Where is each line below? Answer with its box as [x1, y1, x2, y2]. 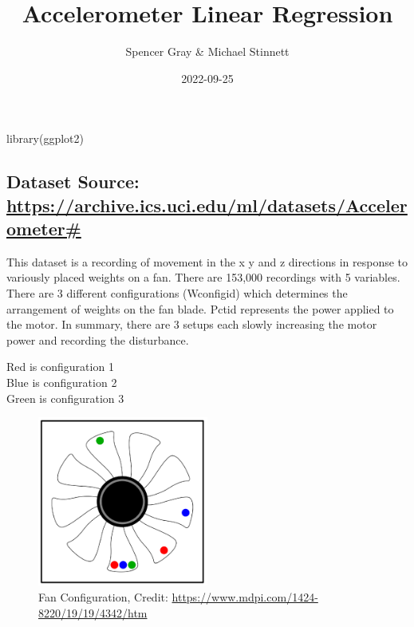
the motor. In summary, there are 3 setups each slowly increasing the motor [6, 316, 377, 333]
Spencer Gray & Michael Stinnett [125, 43, 290, 60]
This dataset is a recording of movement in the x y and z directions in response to [6, 253, 408, 270]
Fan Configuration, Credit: [38, 589, 168, 605]
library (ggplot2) [6, 130, 84, 147]
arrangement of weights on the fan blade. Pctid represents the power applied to [6, 300, 394, 317]
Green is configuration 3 [6, 389, 124, 406]
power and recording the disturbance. [6, 331, 189, 348]
